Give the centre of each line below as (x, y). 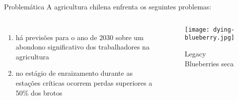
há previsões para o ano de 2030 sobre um (79, 37)
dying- (224, 29)
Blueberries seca (209, 63)
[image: (197, 29)
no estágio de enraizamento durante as (74, 73)
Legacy (195, 53)
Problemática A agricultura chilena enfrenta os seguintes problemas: (108, 6)
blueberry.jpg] (210, 38)
